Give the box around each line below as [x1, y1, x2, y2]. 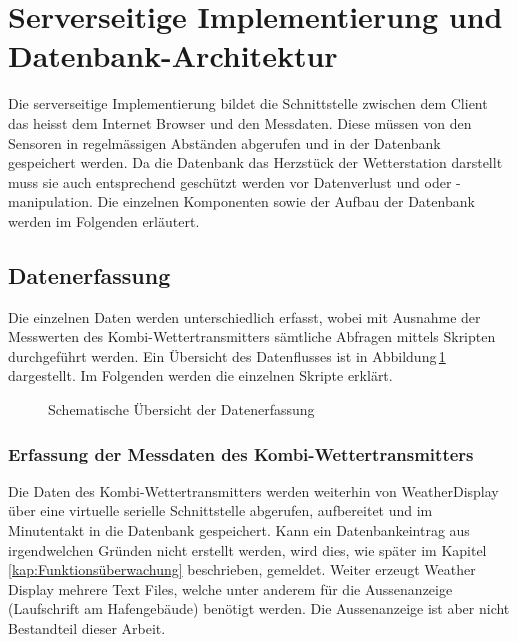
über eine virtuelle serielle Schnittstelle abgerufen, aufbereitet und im [8, 500, 433, 521]
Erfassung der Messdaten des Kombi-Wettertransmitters [8, 441, 474, 466]
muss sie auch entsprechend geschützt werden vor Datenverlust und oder [8, 171, 452, 192]
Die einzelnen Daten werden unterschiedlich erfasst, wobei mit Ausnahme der [8, 306, 481, 327]
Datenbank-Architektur [8, 35, 338, 76]
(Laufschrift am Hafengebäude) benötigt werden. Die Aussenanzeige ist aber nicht [8, 598, 510, 619]
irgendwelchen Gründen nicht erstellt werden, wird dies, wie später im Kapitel [8, 539, 487, 560]
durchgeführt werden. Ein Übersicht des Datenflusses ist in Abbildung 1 [8, 345, 446, 366]
